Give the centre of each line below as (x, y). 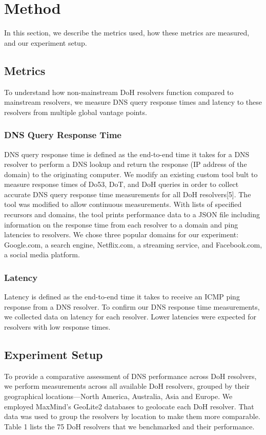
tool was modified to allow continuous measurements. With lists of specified (123, 204)
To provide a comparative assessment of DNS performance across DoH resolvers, (130, 376)
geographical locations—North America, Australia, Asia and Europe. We (118, 396)
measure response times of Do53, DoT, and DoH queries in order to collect (121, 184)
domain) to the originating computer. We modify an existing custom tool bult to (131, 174)
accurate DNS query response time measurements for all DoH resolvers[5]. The (128, 194)
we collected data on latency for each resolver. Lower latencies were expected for (130, 317)
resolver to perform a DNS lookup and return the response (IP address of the (126, 164)
